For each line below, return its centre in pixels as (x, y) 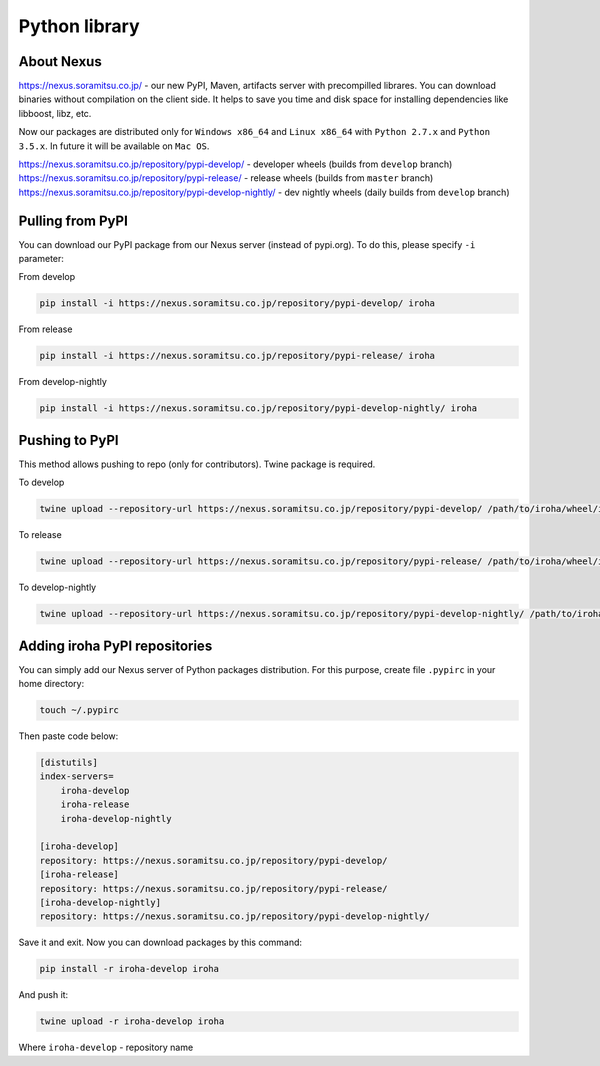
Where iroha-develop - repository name (106, 1047)
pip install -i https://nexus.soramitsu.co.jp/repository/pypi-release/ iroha (237, 356)
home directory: (51, 684)
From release (45, 329)
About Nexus (60, 61)
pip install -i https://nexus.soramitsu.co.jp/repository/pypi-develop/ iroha (237, 303)
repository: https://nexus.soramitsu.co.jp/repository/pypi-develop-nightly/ (234, 916)
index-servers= (76, 776)
